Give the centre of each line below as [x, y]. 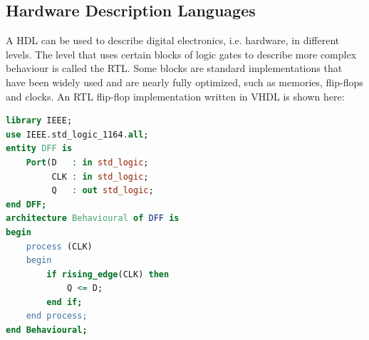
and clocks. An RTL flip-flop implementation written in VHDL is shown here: [175, 96]
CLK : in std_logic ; [100, 176]
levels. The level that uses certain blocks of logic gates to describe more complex [181, 54]
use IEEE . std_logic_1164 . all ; [77, 134]
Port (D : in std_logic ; [87, 162]
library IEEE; [39, 121]
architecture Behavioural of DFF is [93, 218]
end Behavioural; [47, 330]
